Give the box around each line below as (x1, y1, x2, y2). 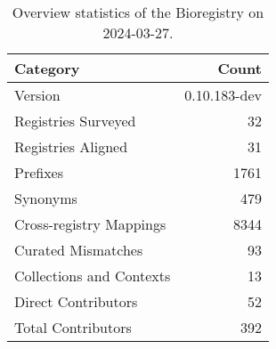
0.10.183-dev (184, 85, 262, 105)
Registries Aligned (14, 136, 128, 157)
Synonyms (14, 188, 77, 208)
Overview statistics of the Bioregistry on (12, 2, 264, 22)
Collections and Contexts (14, 265, 171, 286)
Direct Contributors (14, 291, 138, 312)
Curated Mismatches (14, 239, 143, 260)
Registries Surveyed (14, 110, 136, 131)
